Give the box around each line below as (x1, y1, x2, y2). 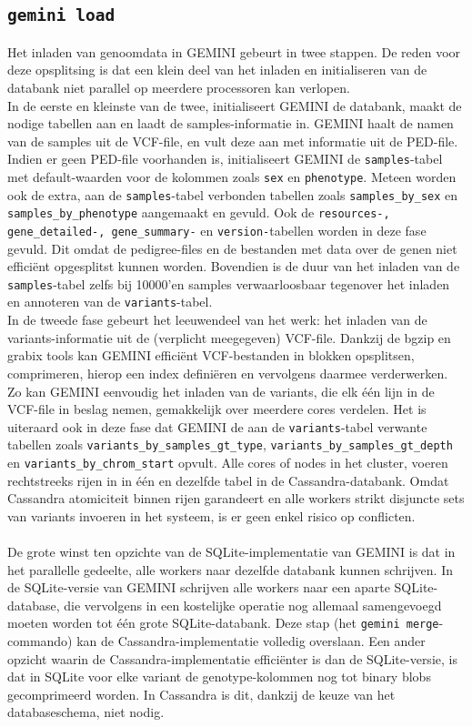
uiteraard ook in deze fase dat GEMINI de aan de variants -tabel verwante (7, 417, 427, 436)
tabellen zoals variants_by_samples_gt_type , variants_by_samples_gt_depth (7, 435, 453, 454)
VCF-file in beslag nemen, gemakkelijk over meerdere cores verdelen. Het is (7, 399, 427, 419)
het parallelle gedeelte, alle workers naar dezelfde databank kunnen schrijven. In (7, 560, 453, 579)
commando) (7, 631, 73, 651)
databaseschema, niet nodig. (7, 702, 165, 722)
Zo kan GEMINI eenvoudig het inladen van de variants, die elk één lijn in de (7, 381, 435, 400)
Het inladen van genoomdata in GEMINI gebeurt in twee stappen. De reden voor (7, 42, 461, 61)
